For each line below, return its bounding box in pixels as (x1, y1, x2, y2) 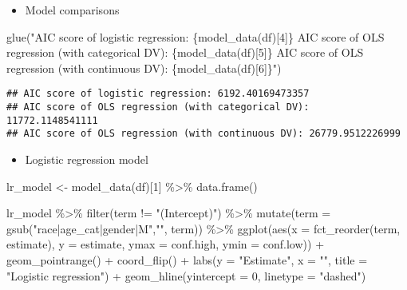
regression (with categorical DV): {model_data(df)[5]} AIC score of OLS (6, 44, 364, 61)
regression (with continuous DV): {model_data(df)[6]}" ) (6, 59, 282, 76)
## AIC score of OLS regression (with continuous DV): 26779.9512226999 (6, 128, 401, 140)
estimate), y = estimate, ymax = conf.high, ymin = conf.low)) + (6, 236, 325, 252)
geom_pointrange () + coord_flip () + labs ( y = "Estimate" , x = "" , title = (6, 251, 368, 268)
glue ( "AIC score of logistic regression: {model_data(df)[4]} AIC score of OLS (6, 28, 385, 45)
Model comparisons (25, 2, 120, 18)
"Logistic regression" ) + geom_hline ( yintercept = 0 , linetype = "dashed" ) (6, 267, 366, 284)
